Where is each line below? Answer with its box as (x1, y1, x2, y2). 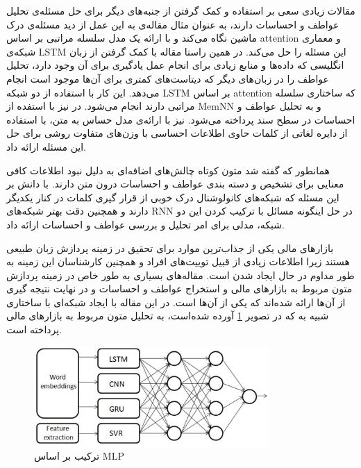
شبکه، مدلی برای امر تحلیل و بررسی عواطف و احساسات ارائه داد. (6, 217, 285, 231)
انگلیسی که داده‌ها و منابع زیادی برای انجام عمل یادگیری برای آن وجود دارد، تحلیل (6, 58, 344, 72)
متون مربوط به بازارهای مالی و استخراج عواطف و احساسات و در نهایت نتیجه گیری (6, 281, 353, 296)
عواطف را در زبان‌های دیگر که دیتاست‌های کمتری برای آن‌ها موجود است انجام (6, 71, 329, 85)
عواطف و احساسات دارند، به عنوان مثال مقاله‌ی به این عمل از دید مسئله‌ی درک (6, 17, 339, 31)
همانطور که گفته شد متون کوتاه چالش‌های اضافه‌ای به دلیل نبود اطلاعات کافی (6, 162, 330, 177)
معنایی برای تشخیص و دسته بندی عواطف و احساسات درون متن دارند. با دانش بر (6, 176, 344, 191)
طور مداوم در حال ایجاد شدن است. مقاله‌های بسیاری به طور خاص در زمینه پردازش (6, 267, 355, 282)
